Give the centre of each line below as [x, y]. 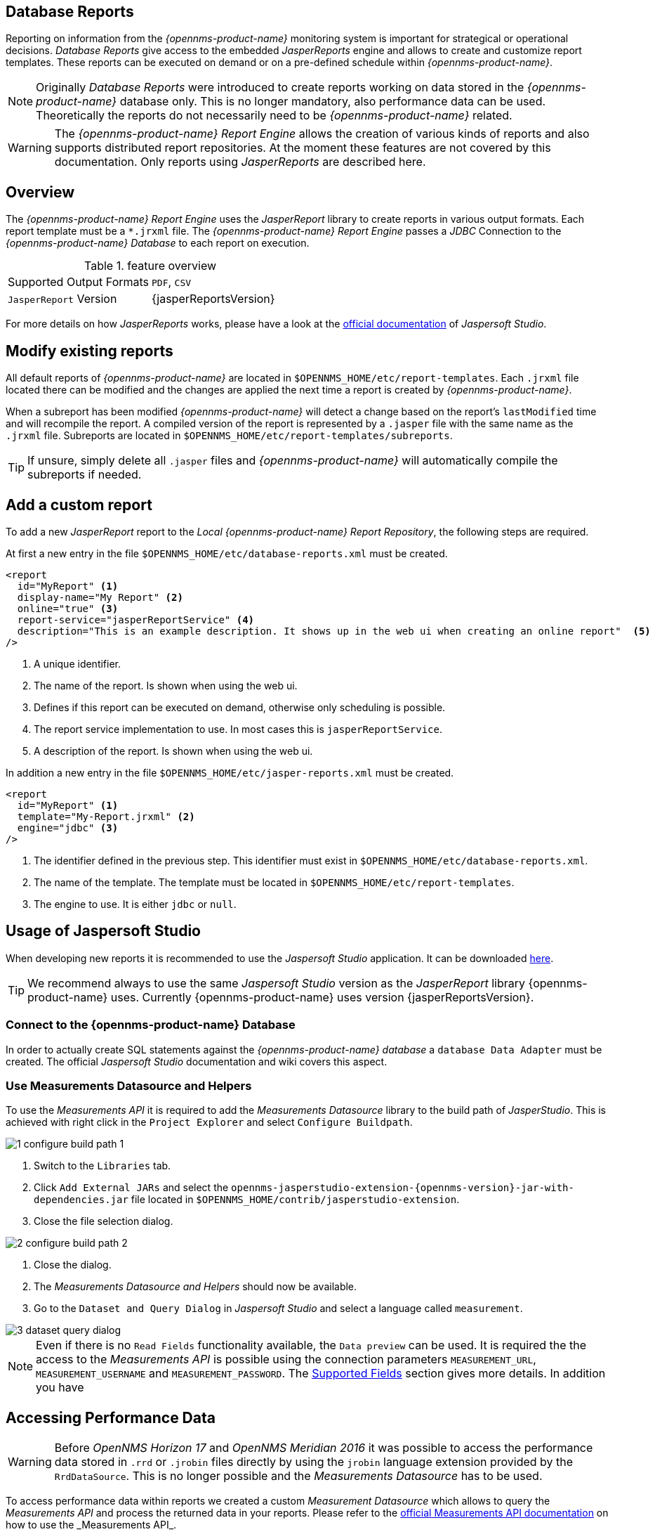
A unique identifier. [78, 663]
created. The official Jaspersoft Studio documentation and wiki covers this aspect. [197, 1061]
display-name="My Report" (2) [100, 597]
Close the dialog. [73, 1265]
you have [60, 1388]
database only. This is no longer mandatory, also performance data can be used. [333, 102]
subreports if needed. [85, 475]
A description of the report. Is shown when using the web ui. [173, 751]
